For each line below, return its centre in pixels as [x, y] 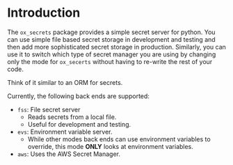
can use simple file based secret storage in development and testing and [111, 39]
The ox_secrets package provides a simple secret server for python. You [111, 32]
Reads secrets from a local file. [72, 117]
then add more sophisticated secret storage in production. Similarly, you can [116, 47]
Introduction [44, 13]
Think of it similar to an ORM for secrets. [65, 82]
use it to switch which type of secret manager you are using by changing [112, 54]
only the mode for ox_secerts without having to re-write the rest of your [110, 61]
